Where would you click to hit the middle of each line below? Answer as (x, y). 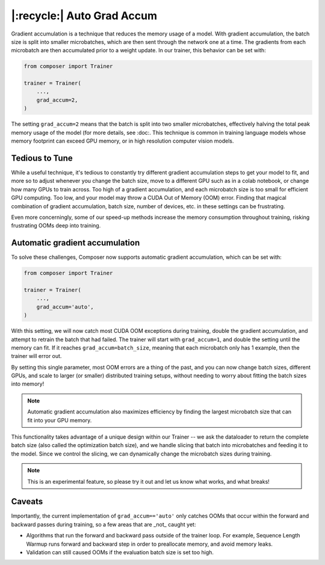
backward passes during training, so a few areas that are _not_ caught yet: (104, 524)
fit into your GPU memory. (60, 420)
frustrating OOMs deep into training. (56, 226)
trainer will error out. (36, 356)
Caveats (27, 502)
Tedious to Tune (42, 158)
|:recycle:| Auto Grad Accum (84, 16)
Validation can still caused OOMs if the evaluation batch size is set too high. (120, 552)
